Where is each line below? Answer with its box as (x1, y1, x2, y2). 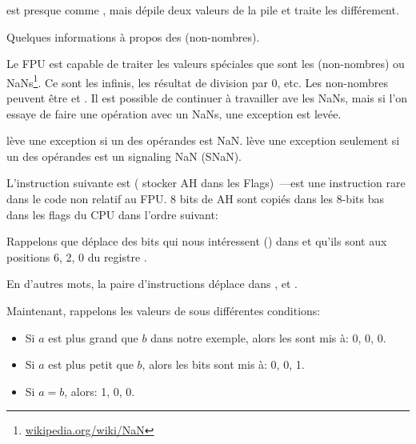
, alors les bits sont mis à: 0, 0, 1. (142, 356, 305, 373)
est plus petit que (48, 356, 134, 373)
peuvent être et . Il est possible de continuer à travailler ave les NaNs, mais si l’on (6, 90, 408, 106)
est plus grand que (48, 329, 138, 346)
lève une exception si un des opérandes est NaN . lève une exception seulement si (6, 132, 400, 149)
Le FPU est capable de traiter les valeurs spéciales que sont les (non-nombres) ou (6, 55, 405, 72)
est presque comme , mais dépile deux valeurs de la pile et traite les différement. (6, 2, 399, 18)
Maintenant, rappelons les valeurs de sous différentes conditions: (6, 302, 321, 318)
